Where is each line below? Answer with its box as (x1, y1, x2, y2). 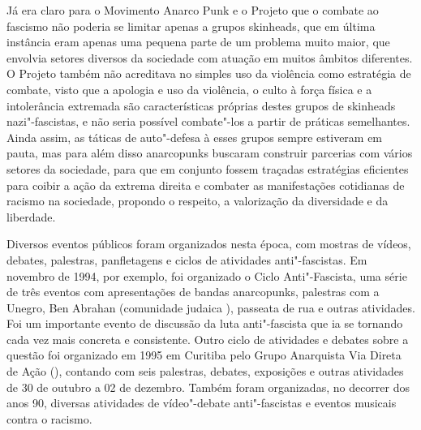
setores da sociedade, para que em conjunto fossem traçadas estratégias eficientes (6, 160, 409, 177)
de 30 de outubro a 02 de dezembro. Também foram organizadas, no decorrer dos (6, 378, 410, 395)
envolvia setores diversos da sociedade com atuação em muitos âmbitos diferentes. (6, 49, 413, 66)
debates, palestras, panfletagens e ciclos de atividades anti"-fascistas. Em (6, 251, 367, 268)
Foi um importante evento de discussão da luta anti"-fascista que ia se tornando (6, 315, 403, 332)
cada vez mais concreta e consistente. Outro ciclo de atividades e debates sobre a (6, 330, 409, 347)
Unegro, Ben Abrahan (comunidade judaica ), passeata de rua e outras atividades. (6, 299, 415, 316)
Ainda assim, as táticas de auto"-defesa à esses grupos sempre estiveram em (6, 128, 383, 145)
